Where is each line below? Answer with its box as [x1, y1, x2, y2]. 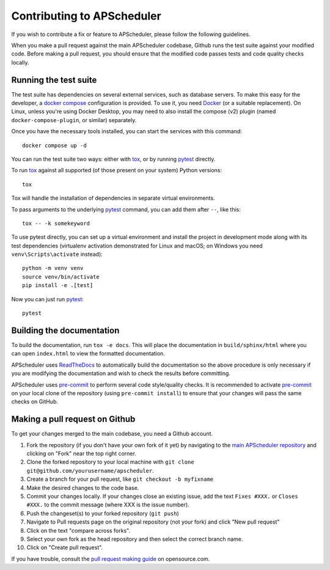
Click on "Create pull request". [26, 544, 103, 551]
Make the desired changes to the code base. [26, 484, 139, 491]
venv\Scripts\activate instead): [11, 250, 103, 258]
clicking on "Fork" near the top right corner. [26, 450, 137, 457]
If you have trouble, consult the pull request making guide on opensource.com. [11, 555, 210, 562]
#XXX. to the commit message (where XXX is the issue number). [26, 501, 189, 508]
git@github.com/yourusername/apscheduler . [26, 467, 154, 474]
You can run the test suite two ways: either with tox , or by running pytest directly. [11, 155, 216, 163]
